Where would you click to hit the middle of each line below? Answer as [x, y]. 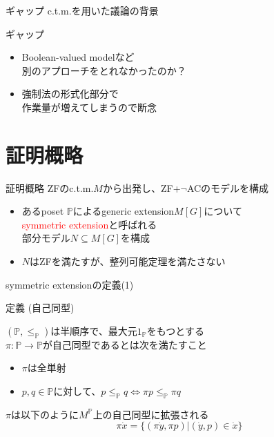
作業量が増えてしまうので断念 [89, 107]
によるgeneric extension [124, 211]
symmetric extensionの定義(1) [70, 284]
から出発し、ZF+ [141, 187]
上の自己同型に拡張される [151, 414]
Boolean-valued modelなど [78, 57]
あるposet [43, 211]
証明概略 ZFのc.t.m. [50, 187]
